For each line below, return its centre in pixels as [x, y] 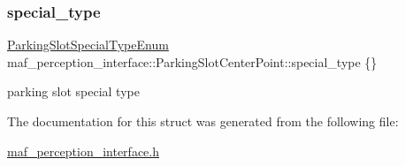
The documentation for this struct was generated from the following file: [203, 121]
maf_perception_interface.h [83, 151]
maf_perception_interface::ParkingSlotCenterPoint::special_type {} [192, 61]
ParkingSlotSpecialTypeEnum [88, 45]
